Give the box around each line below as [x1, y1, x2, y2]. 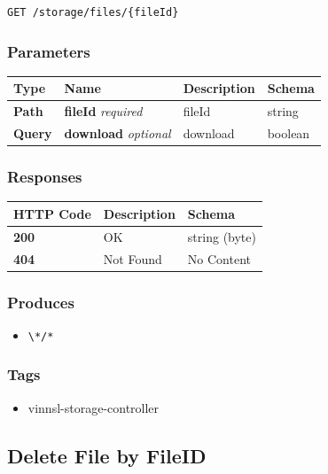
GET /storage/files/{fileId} [7, 6, 179, 19]
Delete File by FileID [7, 441, 207, 469]
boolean [267, 124, 310, 142]
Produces [7, 291, 74, 313]
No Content [187, 249, 252, 268]
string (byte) [187, 227, 256, 245]
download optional [64, 124, 171, 142]
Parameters [7, 40, 90, 62]
